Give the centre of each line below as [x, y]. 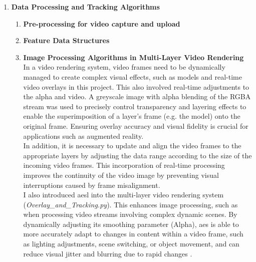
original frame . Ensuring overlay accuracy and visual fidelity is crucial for [136, 125]
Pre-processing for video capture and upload [102, 23]
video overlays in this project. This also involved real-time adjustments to [136, 86]
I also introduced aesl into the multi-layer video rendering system [123, 195]
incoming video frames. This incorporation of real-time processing [124, 165]
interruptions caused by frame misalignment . [92, 185]
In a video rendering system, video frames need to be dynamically [124, 67]
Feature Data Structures [66, 40]
